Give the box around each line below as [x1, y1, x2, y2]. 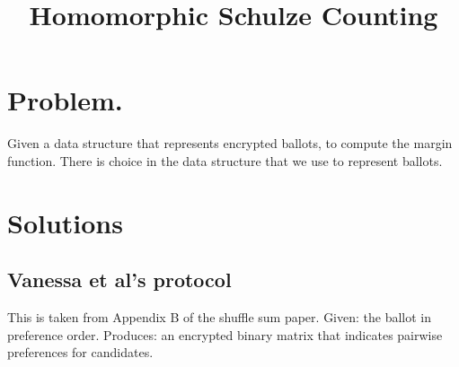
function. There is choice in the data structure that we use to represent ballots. [7, 151, 443, 170]
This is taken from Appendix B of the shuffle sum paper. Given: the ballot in [7, 308, 432, 327]
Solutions [7, 204, 123, 240]
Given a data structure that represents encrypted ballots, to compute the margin [7, 134, 453, 153]
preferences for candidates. [7, 343, 154, 362]
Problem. [7, 82, 123, 118]
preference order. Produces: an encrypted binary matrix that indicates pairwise [7, 325, 443, 344]
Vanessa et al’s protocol [7, 266, 232, 293]
